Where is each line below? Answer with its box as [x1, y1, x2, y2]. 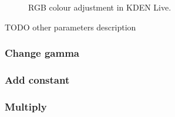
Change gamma [5, 46, 79, 60]
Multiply [5, 99, 47, 113]
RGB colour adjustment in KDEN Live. [28, 1, 171, 13]
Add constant [5, 72, 70, 87]
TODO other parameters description [5, 20, 136, 33]
